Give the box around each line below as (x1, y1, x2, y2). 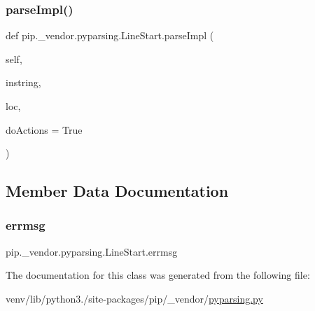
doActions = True (6, 122, 83, 137)
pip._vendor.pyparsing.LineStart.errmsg (6, 244, 178, 258)
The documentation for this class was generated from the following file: (6, 268, 310, 282)
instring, (6, 75, 41, 90)
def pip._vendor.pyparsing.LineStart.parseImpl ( (6, 28, 214, 43)
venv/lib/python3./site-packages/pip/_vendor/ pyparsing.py (6, 291, 263, 305)
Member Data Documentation (6, 180, 229, 202)
